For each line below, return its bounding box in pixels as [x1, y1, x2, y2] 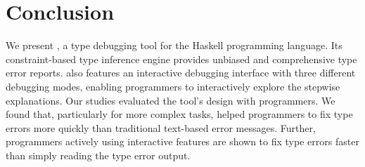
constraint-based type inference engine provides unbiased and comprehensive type [6, 51, 357, 66]
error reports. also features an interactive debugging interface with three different [6, 65, 356, 80]
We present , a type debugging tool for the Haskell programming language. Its [6, 38, 342, 53]
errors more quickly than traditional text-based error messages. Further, [6, 120, 316, 135]
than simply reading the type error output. [6, 147, 191, 162]
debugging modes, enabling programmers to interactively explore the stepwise [6, 79, 340, 93]
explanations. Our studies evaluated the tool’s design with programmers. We [6, 93, 335, 107]
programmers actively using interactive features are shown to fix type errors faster [6, 134, 359, 149]
